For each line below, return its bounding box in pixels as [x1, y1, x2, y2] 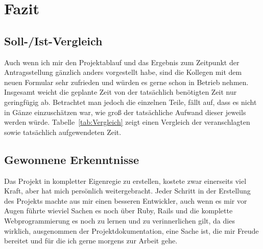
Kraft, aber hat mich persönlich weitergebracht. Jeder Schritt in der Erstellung [4, 185, 251, 196]
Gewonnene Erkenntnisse [4, 151, 139, 167]
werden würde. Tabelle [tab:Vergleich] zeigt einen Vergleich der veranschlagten [4, 117, 250, 127]
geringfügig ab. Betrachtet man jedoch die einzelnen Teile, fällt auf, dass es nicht [4, 96, 257, 107]
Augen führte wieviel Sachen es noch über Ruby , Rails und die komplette [4, 205, 233, 216]
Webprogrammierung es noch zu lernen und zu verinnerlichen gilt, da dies [4, 215, 235, 226]
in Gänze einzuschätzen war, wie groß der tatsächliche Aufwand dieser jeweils [4, 106, 246, 117]
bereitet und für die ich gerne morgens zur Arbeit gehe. [4, 235, 178, 246]
